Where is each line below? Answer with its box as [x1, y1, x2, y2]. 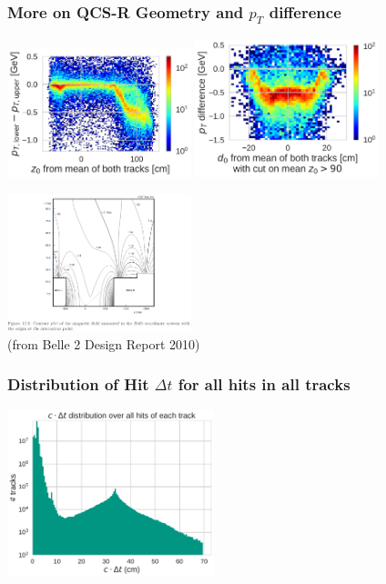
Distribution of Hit [7, 373, 149, 396]
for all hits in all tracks [178, 373, 350, 396]
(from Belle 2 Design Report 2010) [7, 334, 200, 353]
